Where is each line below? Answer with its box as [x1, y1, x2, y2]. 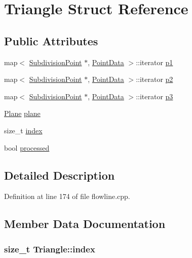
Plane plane [4, 108, 41, 119]
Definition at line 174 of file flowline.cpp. [4, 191, 130, 202]
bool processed [4, 142, 50, 153]
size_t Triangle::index [4, 242, 95, 255]
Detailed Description [4, 167, 115, 183]
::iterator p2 [136, 74, 173, 84]
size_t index [4, 125, 43, 135]
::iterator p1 [136, 56, 173, 67]
